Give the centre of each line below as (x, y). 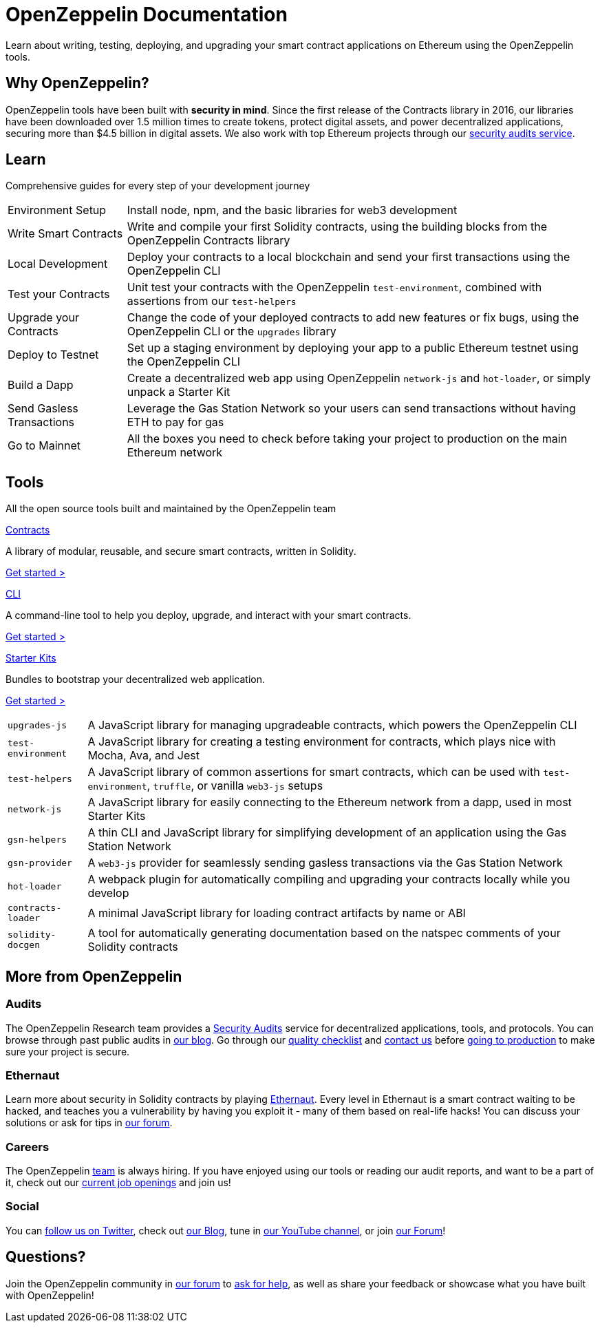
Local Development (58, 264)
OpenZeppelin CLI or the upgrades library (232, 331)
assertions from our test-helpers (212, 301)
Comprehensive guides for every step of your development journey (158, 186)
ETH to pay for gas (175, 422)
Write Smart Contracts (65, 234)
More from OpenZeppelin (94, 976)
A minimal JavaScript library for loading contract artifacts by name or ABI (277, 913)
